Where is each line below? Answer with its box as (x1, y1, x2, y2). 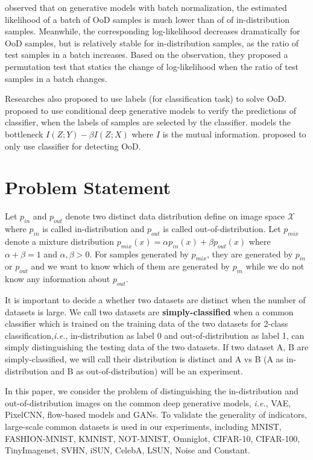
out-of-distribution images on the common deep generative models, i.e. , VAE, (5, 396, 291, 409)
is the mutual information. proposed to (162, 127, 306, 140)
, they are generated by (207, 247, 293, 260)
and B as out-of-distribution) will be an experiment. (51, 364, 243, 377)
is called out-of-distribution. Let (163, 222, 281, 235)
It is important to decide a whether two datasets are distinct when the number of (5, 294, 306, 306)
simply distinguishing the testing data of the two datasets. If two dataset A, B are (5, 341, 309, 353)
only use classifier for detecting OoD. (5, 139, 141, 152)
